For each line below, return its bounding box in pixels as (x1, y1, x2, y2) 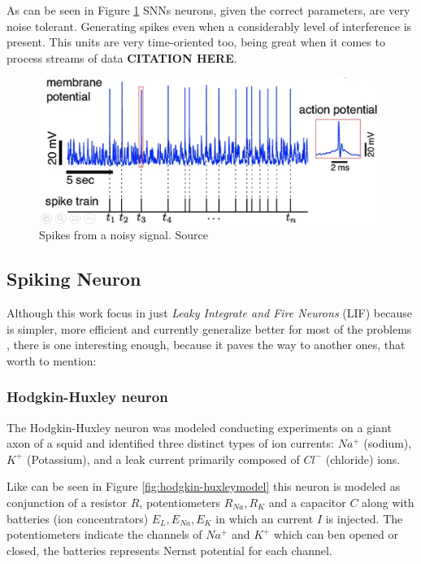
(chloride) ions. (325, 450, 401, 467)
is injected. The (325, 509, 403, 527)
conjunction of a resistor (7, 494, 128, 511)
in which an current (215, 509, 314, 527)
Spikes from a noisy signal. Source (39, 226, 208, 243)
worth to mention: (7, 352, 97, 369)
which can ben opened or (274, 526, 398, 543)
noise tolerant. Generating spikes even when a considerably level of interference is (7, 17, 412, 34)
